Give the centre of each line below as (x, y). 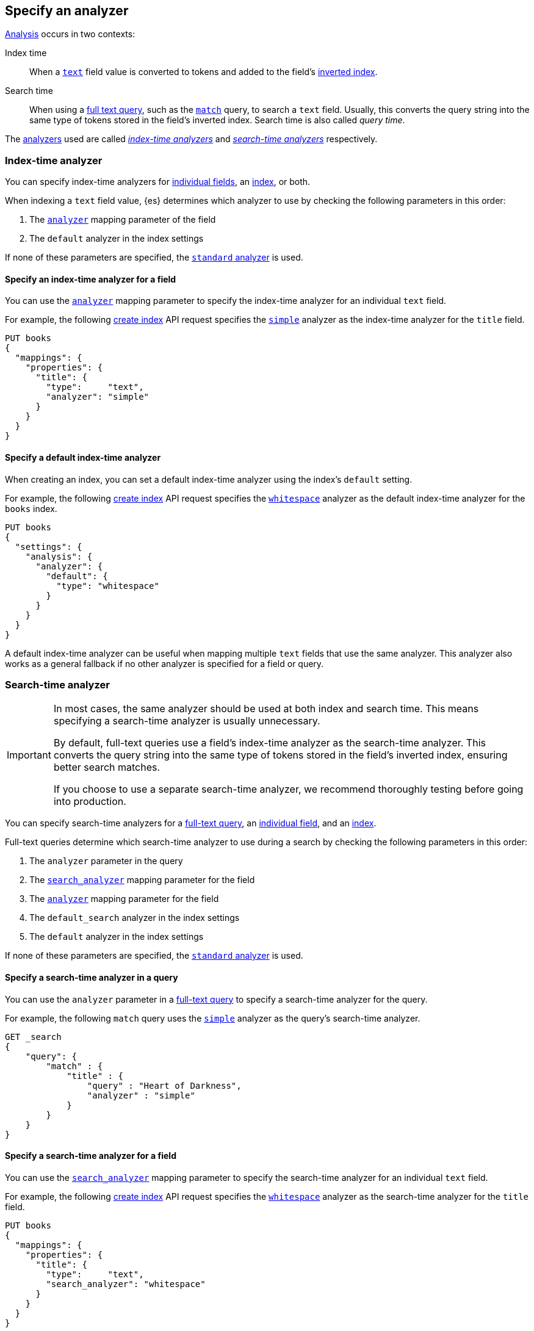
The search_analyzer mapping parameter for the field (142, 880)
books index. (31, 508)
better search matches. (107, 767)
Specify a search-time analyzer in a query (92, 977)
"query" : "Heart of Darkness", (164, 1085)
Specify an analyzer (67, 11)
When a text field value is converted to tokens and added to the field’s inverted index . (204, 72)
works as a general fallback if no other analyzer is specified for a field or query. (164, 663)
